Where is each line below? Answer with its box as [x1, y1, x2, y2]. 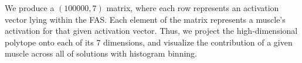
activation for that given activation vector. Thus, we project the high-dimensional [5, 24, 298, 37]
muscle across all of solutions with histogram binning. [5, 47, 197, 60]
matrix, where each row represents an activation [106, 2, 279, 13]
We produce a [5, 2, 55, 13]
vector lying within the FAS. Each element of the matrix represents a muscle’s [5, 13, 286, 25]
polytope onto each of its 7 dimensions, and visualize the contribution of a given [5, 36, 293, 48]
